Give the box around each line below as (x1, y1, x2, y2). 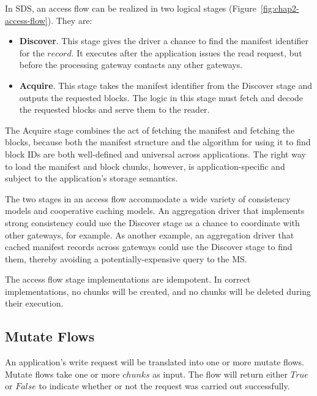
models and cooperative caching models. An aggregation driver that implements (5, 204, 305, 217)
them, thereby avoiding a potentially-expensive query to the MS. (5, 252, 247, 265)
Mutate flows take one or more (5, 367, 120, 380)
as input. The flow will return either (152, 367, 288, 380)
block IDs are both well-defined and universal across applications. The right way (5, 147, 306, 160)
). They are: (47, 13, 92, 26)
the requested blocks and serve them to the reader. (19, 103, 210, 116)
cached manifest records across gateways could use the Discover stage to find (5, 240, 293, 253)
